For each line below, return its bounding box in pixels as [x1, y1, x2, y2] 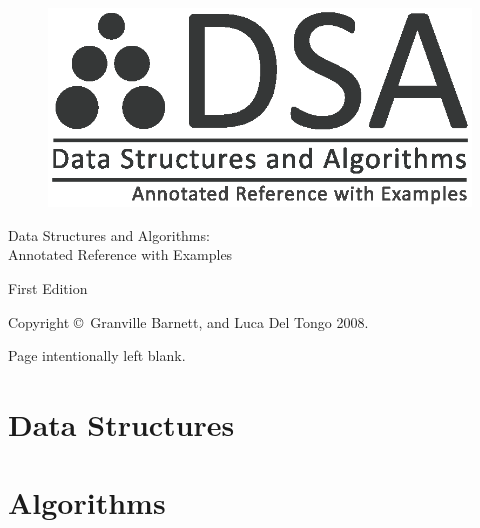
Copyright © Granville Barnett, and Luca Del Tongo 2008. [8, 311, 369, 332]
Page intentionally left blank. [8, 345, 186, 366]
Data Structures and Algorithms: [8, 224, 210, 245]
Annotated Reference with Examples [8, 244, 233, 265]
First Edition [8, 278, 88, 299]
